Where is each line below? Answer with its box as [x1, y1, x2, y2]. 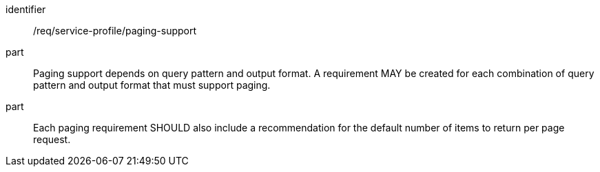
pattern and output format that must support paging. [33, 79, 271, 91]
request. [33, 133, 71, 145]
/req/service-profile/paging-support [33, 25, 197, 36]
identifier [6, 3, 46, 15]
